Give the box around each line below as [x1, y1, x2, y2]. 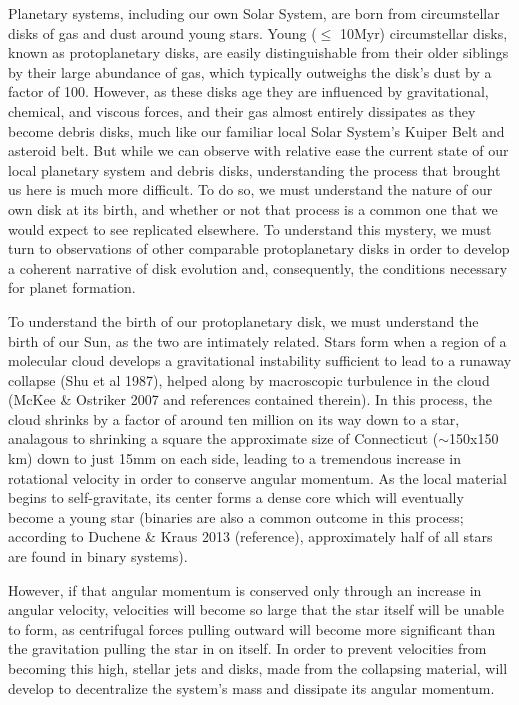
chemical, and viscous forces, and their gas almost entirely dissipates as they [8, 100, 476, 121]
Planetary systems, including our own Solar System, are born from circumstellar [8, 3, 500, 23]
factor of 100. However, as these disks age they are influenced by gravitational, [8, 81, 489, 102]
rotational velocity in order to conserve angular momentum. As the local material [8, 467, 507, 488]
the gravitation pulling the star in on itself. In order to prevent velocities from [8, 638, 487, 659]
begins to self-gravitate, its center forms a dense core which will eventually [8, 487, 464, 508]
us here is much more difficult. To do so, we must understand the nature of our [8, 179, 493, 200]
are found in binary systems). [8, 546, 188, 567]
